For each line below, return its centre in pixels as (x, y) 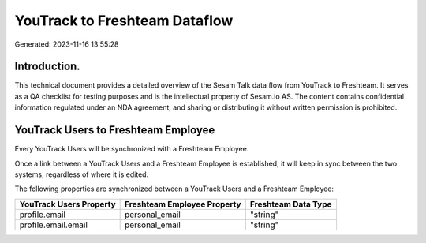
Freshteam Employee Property (183, 204)
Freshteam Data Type (291, 204)
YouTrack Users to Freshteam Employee (115, 130)
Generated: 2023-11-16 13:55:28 (67, 44)
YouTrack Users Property (67, 204)
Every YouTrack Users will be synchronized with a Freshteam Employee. (132, 149)
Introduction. (47, 67)
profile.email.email (54, 225)
